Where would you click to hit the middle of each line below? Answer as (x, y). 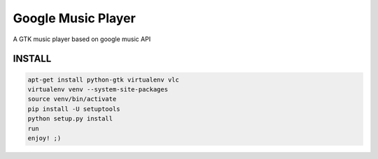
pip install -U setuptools (74, 109)
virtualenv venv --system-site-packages (98, 89)
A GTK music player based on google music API (82, 39)
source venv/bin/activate (72, 99)
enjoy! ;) (44, 138)
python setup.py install (70, 119)
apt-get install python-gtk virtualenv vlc (104, 79)
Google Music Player (74, 18)
